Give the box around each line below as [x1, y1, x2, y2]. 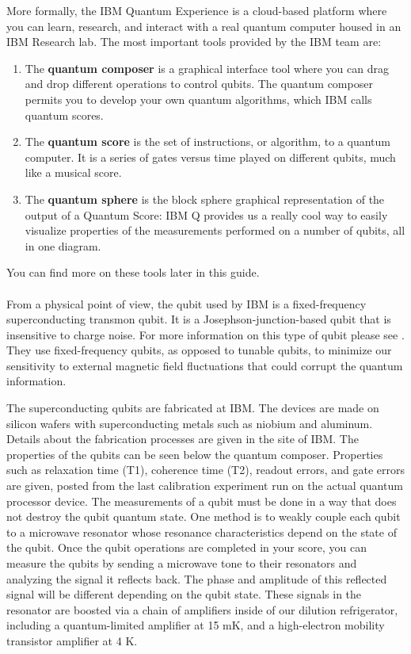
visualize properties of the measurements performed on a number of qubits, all [25, 222, 405, 239]
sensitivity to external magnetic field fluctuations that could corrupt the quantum [6, 357, 403, 373]
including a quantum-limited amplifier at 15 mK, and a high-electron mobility [6, 617, 385, 633]
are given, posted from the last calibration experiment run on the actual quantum [6, 477, 403, 494]
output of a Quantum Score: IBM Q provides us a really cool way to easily [25, 206, 388, 223]
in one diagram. [25, 237, 101, 254]
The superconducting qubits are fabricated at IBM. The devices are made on [6, 400, 379, 416]
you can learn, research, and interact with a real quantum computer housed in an [6, 17, 401, 34]
